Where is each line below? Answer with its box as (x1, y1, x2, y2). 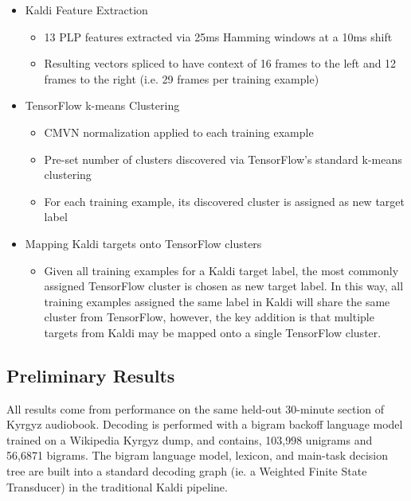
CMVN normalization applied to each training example (44, 123, 314, 140)
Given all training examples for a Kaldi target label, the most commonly (44, 262, 399, 278)
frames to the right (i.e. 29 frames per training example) (44, 70, 319, 87)
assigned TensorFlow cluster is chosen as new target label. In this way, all (44, 278, 404, 294)
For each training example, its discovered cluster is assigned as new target (44, 192, 405, 209)
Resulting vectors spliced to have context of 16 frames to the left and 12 (44, 55, 397, 72)
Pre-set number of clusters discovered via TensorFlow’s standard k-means (44, 150, 402, 167)
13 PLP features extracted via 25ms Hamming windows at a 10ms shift (44, 28, 393, 45)
